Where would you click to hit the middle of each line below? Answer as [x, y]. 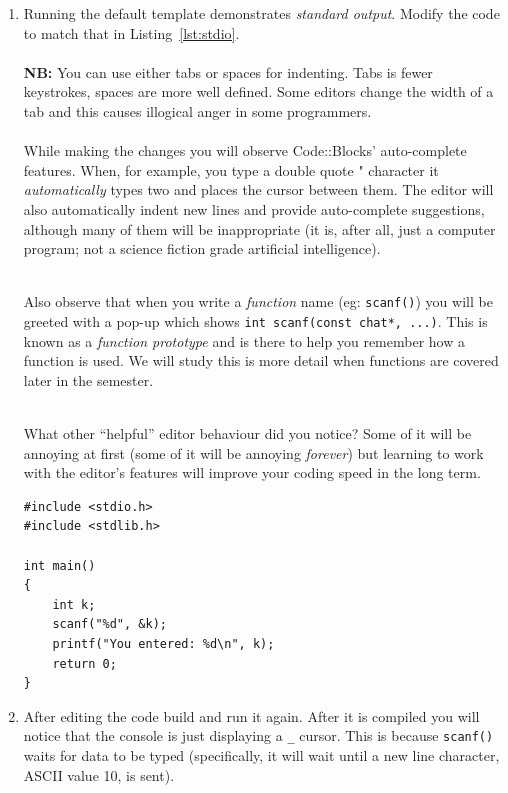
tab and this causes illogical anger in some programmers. [197, 110]
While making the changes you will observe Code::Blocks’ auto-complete [245, 150]
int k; [74, 604]
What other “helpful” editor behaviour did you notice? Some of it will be [247, 433]
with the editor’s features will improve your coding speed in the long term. [252, 472]
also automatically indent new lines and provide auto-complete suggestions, [254, 208]
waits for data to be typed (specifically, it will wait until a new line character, [261, 754]
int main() [59, 565]
